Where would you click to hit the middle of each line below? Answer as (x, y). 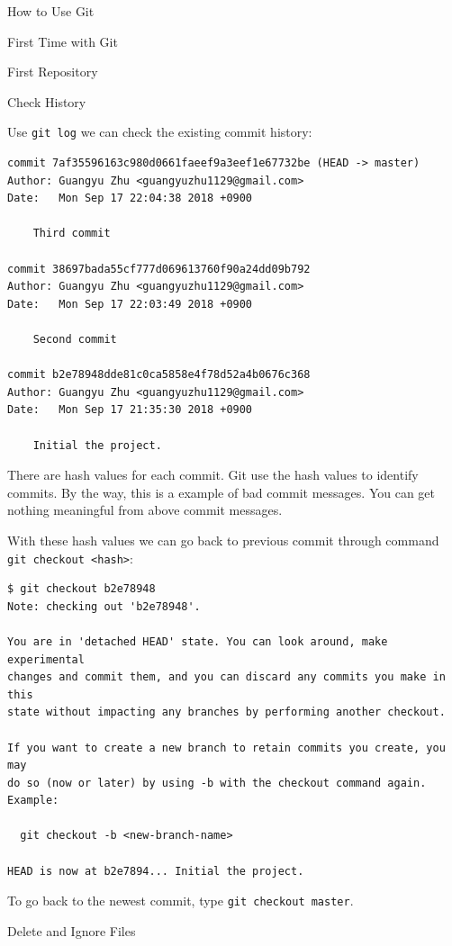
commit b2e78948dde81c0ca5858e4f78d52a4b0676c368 (159, 375)
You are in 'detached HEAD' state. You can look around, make (198, 641)
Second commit (75, 339)
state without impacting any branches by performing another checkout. (226, 712)
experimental (46, 659)
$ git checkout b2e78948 (81, 589)
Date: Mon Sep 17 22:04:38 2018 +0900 (130, 198)
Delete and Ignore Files (72, 930)
